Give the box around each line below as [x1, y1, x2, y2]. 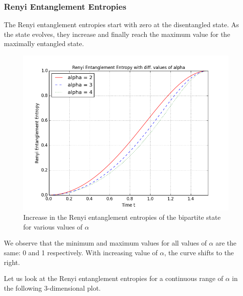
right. [4, 257, 20, 267]
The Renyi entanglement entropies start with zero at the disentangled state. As [4, 19, 239, 30]
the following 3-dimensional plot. [4, 282, 101, 293]
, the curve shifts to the [164, 247, 234, 257]
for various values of [23, 221, 83, 231]
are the [215, 238, 237, 248]
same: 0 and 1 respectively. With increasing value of [4, 247, 158, 257]
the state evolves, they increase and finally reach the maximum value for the [4, 29, 230, 39]
